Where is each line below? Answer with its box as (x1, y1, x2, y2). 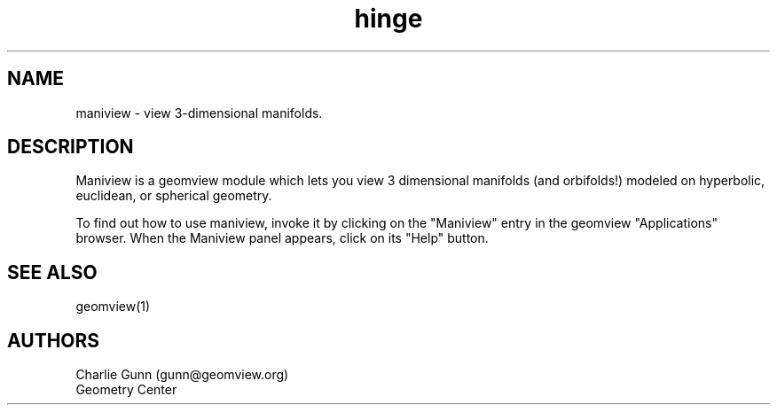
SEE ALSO (7, 260, 98, 284)
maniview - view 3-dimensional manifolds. (75, 105, 323, 120)
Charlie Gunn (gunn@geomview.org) (75, 367, 289, 383)
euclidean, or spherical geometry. (75, 188, 272, 204)
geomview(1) (75, 299, 151, 315)
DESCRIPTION (7, 136, 134, 159)
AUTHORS (7, 329, 100, 352)
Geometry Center (75, 382, 177, 398)
